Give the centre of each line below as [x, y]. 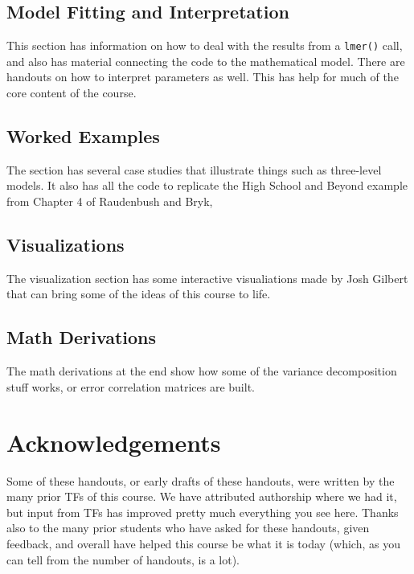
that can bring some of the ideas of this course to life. [139, 294]
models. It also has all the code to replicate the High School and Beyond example [207, 185]
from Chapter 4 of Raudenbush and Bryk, [110, 201]
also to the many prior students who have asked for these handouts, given [188, 528]
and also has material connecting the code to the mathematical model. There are [206, 61]
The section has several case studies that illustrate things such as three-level [194, 169]
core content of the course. [72, 93]
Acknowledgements [114, 442]
